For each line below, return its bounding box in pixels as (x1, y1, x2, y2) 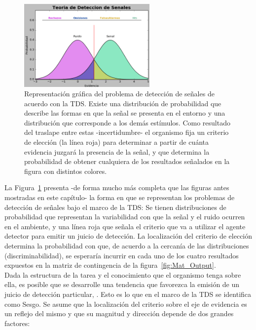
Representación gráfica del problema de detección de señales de (24, 88, 215, 99)
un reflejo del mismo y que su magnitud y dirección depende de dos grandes (4, 308, 234, 319)
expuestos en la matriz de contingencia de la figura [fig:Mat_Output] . (4, 260, 216, 270)
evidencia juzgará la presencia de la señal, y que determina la (24, 146, 210, 157)
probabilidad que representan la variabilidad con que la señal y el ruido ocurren (4, 211, 245, 222)
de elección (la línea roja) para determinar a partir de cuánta (24, 137, 209, 147)
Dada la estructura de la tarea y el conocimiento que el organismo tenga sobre (4, 269, 241, 280)
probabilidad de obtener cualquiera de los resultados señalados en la (24, 156, 230, 166)
